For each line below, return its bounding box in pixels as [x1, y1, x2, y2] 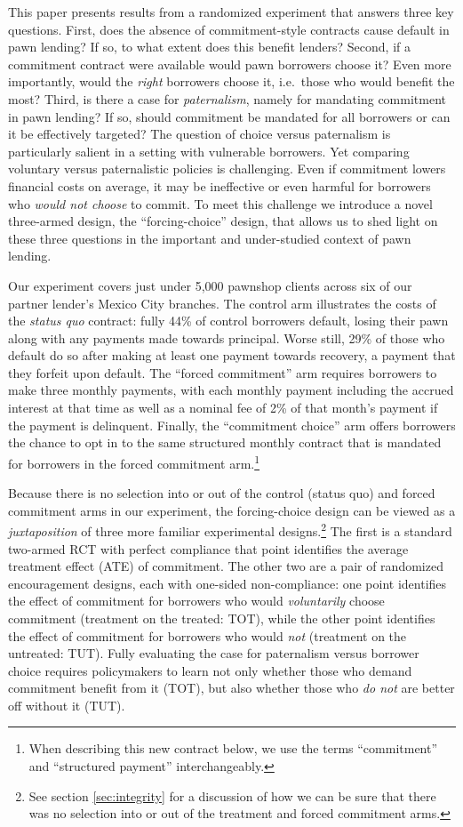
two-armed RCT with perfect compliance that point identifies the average [8, 539, 409, 558]
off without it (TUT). [8, 695, 125, 714]
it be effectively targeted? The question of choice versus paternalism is [8, 124, 391, 143]
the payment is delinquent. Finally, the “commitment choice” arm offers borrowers [8, 415, 456, 434]
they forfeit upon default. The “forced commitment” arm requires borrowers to [8, 363, 437, 381]
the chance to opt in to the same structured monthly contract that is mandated [8, 433, 442, 452]
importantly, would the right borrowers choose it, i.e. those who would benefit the [8, 72, 455, 91]
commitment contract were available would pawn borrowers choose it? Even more [8, 54, 451, 73]
